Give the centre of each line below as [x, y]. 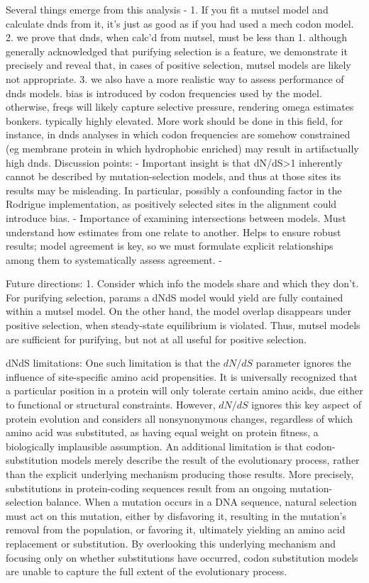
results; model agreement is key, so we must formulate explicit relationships [170, 246]
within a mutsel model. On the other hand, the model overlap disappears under [178, 311]
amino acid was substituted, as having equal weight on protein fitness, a [162, 432]
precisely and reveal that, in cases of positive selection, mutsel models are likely [178, 65]
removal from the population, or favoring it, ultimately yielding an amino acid [176, 529]
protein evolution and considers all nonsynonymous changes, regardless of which [180, 418]
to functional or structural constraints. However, [111, 405]
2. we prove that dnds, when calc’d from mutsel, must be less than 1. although [177, 37]
